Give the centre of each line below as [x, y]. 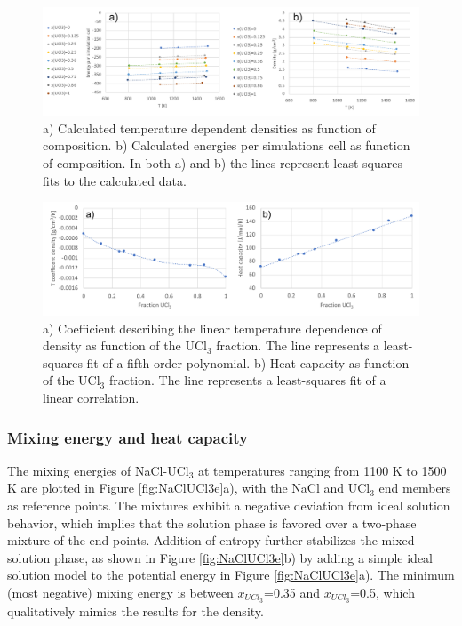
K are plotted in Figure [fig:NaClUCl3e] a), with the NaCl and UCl [189, 488]
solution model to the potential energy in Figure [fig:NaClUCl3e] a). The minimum [231, 575]
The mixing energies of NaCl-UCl [98, 470]
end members [415, 488]
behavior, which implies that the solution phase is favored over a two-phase [212, 522]
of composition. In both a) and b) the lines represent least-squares [223, 162]
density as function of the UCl [125, 345]
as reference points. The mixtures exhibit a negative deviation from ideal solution [229, 506]
